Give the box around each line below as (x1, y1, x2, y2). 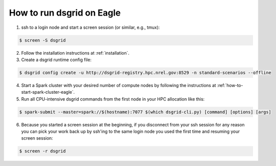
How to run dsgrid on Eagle (9, 7, 121, 18)
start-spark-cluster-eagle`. (21, 89, 75, 95)
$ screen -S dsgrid (19, 37, 66, 43)
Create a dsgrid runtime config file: (21, 57, 92, 62)
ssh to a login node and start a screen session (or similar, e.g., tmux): (21, 24, 160, 30)
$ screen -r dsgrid (19, 148, 66, 154)
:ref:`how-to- (217, 82, 243, 88)
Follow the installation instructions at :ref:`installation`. (21, 50, 130, 56)
